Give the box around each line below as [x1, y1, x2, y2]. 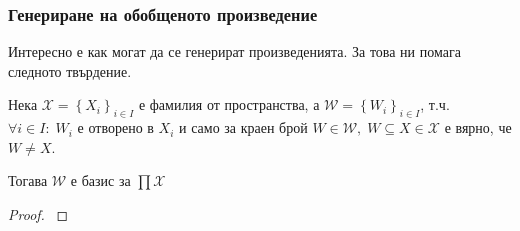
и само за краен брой [179, 117, 308, 138]
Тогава [8, 170, 48, 191]
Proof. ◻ [8, 203, 69, 224]
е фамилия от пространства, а [138, 94, 320, 115]
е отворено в [77, 117, 154, 138]
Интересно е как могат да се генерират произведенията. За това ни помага [8, 41, 461, 62]
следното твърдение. [8, 60, 132, 81]
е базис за [70, 170, 131, 191]
